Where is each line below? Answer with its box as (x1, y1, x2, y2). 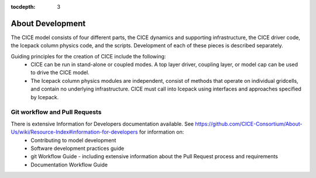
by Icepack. (30, 93, 59, 100)
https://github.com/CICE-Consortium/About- (195, 120, 303, 127)
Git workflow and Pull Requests (11, 108, 102, 116)
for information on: (139, 128, 184, 135)
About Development (11, 18, 86, 29)
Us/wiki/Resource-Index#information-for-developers (11, 128, 138, 135)
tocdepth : (11, 4, 36, 10)
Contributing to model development (30, 137, 116, 144)
